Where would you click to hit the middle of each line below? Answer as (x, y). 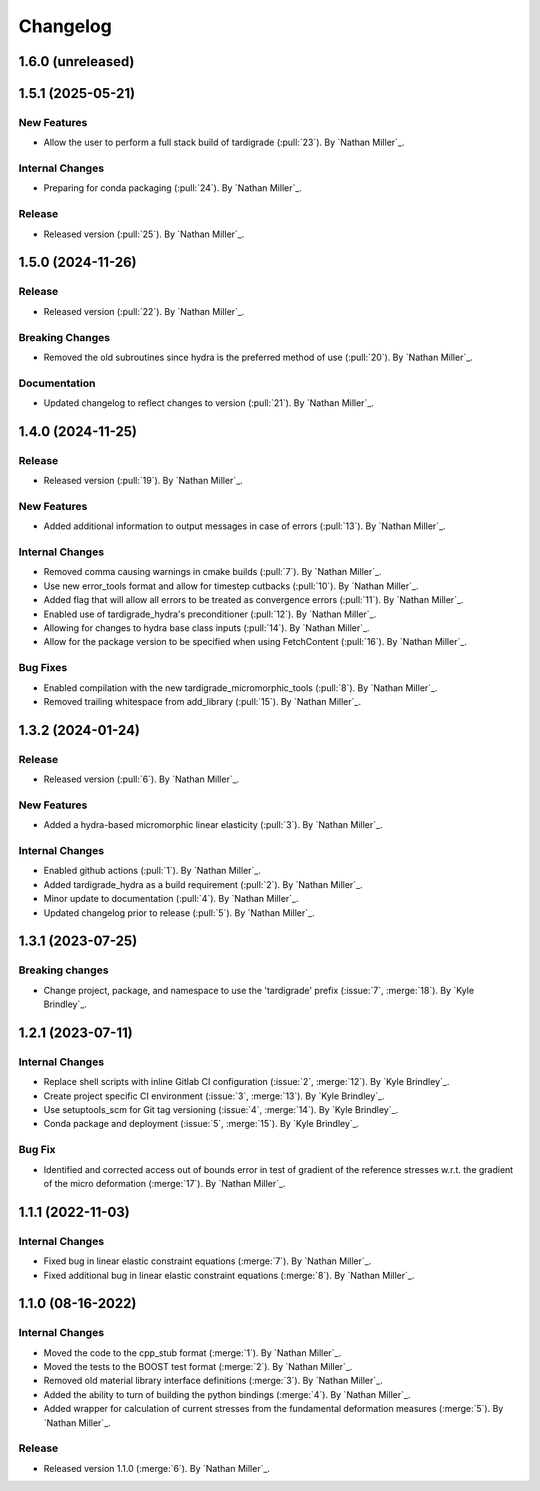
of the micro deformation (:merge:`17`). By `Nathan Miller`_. (164, 1183)
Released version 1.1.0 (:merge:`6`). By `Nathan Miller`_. (156, 1468)
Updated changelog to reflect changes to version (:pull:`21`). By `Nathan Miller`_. (209, 403)
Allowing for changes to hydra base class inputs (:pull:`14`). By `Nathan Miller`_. (206, 628)
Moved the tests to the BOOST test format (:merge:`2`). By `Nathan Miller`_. (198, 1367)
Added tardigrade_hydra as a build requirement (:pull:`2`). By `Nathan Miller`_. (203, 884)
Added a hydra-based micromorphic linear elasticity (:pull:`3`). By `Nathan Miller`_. (213, 825)
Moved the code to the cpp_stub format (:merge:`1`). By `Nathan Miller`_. (192, 1352)
